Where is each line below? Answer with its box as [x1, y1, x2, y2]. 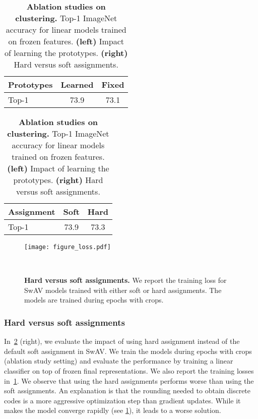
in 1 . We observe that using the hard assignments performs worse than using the [4, 375, 254, 386]
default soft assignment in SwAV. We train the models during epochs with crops [4, 345, 252, 356]
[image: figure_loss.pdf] [24, 244, 111, 251]
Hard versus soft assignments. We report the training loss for [24, 275, 227, 285]
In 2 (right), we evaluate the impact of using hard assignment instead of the [4, 336, 240, 346]
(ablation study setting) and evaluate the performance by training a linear [4, 355, 233, 366]
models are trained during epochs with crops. [24, 294, 164, 305]
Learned [60, 79, 94, 90]
